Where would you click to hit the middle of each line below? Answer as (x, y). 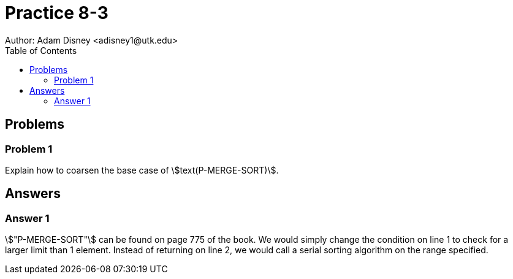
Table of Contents (41, 50)
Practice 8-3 (57, 13)
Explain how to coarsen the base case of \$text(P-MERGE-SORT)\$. (142, 170)
